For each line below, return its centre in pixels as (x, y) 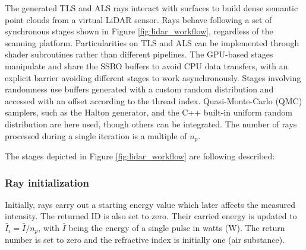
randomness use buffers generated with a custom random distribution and (139, 89)
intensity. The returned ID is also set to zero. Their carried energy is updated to (151, 216)
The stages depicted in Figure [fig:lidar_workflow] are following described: (140, 156)
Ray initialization (47, 182)
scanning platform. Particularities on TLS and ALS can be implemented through (152, 42)
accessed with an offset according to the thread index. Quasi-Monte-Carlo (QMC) (154, 100)
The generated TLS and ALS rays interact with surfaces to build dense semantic (152, 8)
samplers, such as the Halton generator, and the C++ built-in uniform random (149, 112)
